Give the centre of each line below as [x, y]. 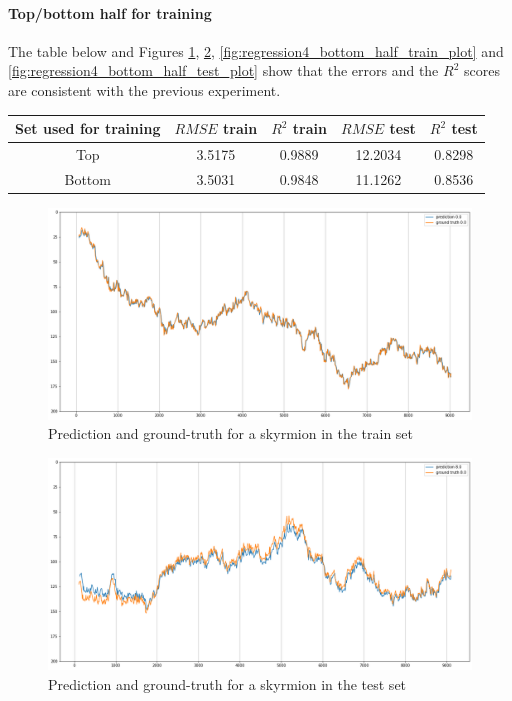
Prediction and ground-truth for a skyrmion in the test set [227, 683]
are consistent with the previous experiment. [144, 89]
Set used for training [88, 128]
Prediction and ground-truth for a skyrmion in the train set [231, 433]
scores [481, 70]
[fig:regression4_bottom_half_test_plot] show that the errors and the [223, 70]
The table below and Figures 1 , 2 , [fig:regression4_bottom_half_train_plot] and [256, 50]
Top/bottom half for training [110, 12]
